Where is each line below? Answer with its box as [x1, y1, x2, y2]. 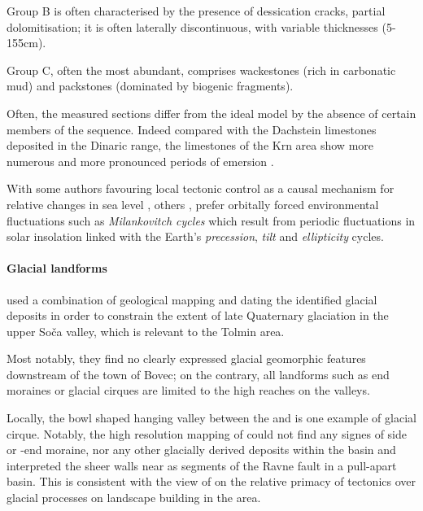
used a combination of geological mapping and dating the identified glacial [7, 290, 377, 308]
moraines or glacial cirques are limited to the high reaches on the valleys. [7, 382, 370, 399]
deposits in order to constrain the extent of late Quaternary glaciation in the [7, 307, 389, 324]
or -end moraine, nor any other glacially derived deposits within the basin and [7, 441, 396, 458]
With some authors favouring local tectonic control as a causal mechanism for [7, 180, 395, 197]
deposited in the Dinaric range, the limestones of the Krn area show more [7, 137, 374, 154]
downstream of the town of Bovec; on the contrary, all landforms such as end [7, 365, 390, 382]
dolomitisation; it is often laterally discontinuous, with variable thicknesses [7, 18, 378, 35]
